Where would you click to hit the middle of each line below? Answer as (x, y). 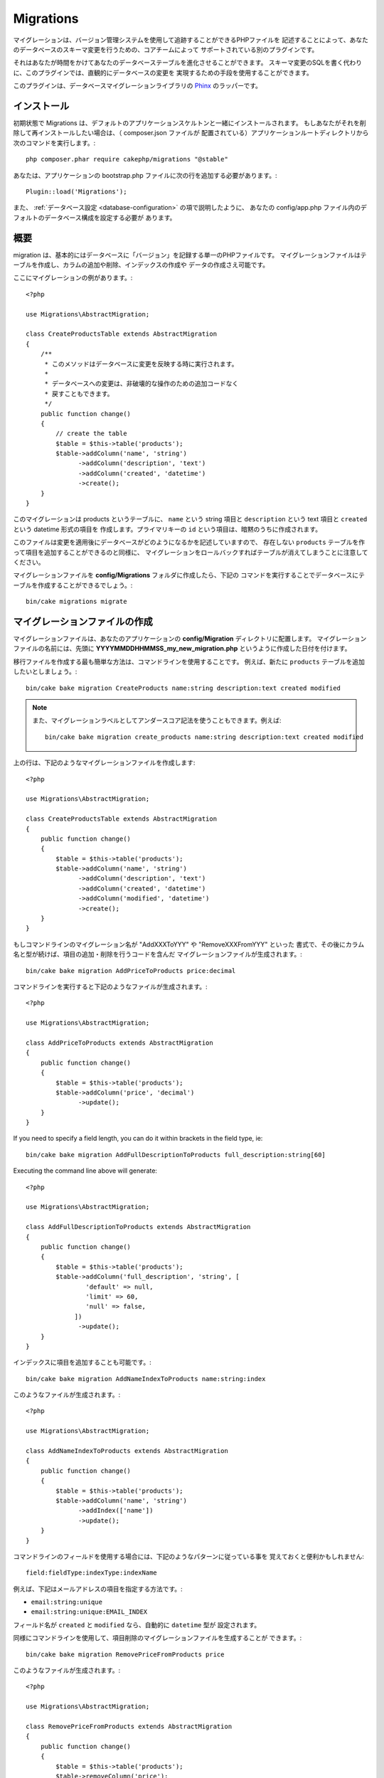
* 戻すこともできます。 (79, 394)
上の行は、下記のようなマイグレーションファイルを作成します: (104, 763)
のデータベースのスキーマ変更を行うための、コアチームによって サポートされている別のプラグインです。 (166, 49)
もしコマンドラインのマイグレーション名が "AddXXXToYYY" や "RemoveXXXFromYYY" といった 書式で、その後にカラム (189, 944)
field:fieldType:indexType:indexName (92, 1573)
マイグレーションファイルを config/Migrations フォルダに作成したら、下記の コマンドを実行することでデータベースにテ (189, 575)
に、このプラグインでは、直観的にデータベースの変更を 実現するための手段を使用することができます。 (163, 73)
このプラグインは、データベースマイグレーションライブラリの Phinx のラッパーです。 (138, 86)
